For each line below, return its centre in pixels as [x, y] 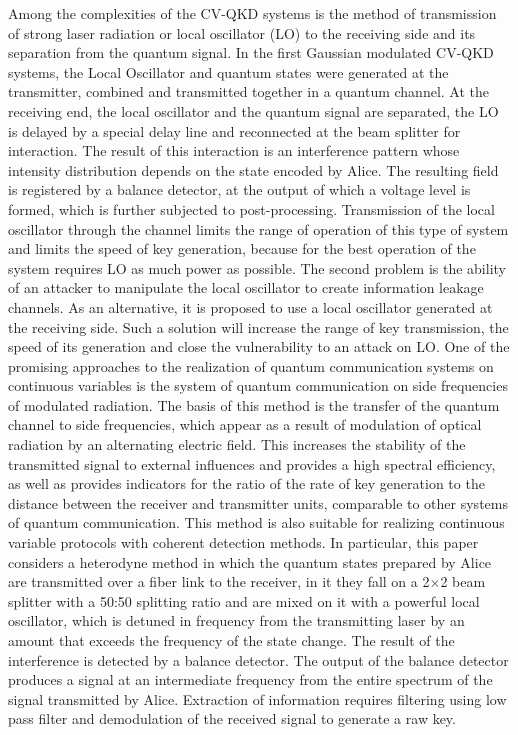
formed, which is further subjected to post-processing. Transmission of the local [251, 208]
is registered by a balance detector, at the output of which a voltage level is [239, 189]
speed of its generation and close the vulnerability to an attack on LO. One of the [259, 346]
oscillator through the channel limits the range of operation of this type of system [258, 228]
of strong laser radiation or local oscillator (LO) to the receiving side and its [242, 32]
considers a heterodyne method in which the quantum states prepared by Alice [250, 561]
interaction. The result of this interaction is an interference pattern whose [234, 150]
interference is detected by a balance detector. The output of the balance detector [258, 659]
